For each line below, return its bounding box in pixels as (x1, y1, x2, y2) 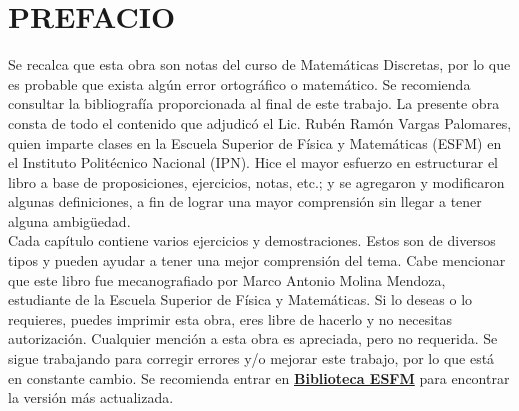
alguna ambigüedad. (8, 210, 131, 231)
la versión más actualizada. (8, 387, 174, 408)
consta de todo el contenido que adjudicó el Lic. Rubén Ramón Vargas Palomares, (8, 112, 512, 133)
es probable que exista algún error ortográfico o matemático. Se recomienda (8, 73, 471, 94)
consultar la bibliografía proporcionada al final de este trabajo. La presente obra (8, 93, 500, 114)
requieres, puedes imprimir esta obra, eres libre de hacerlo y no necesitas (8, 308, 453, 329)
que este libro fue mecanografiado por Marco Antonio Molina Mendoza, (8, 269, 446, 290)
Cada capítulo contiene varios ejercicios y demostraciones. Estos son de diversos (8, 230, 496, 251)
